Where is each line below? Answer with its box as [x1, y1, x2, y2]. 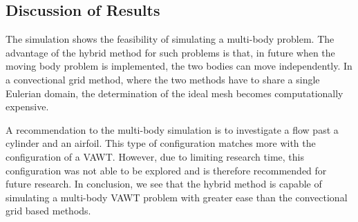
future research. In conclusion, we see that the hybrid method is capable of [6, 176, 322, 191]
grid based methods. [6, 203, 91, 218]
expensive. [6, 99, 49, 114]
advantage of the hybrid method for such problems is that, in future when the [6, 45, 335, 59]
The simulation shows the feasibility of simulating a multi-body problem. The [6, 32, 335, 46]
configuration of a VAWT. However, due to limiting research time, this [6, 149, 304, 163]
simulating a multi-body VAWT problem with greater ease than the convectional [6, 190, 348, 204]
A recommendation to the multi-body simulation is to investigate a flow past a [6, 122, 339, 137]
